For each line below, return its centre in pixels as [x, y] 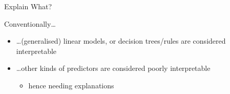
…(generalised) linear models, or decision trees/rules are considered [121, 41]
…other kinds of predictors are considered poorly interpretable [113, 68]
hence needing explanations [71, 85]
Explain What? [28, 6]
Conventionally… [30, 23]
